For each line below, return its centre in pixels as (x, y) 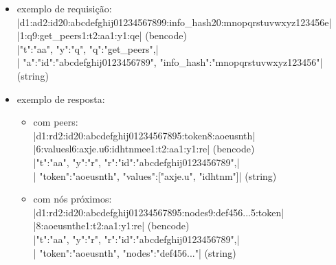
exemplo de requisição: (64, 8)
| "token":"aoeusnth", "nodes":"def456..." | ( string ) (135, 252)
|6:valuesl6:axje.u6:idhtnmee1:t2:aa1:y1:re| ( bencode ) (144, 149)
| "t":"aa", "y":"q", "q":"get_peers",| (88, 48)
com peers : (56, 122)
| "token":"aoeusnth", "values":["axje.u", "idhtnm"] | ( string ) (155, 175)
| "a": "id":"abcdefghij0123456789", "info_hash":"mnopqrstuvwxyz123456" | (170, 62)
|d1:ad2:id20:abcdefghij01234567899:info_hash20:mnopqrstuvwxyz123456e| (174, 22)
